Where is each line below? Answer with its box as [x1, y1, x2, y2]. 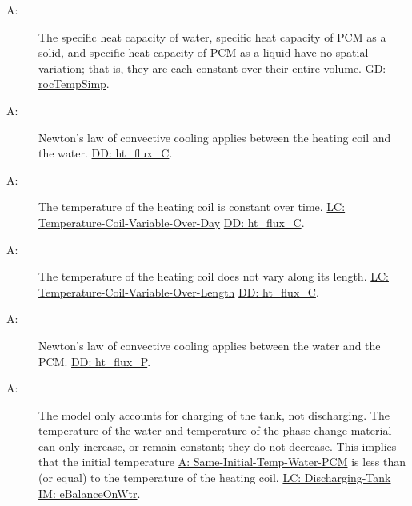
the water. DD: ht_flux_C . [38, 145, 173, 161]
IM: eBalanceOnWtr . [38, 484, 141, 501]
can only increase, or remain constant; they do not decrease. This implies [38, 437, 397, 454]
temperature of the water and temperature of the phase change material [38, 422, 392, 439]
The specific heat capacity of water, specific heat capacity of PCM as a [38, 28, 386, 45]
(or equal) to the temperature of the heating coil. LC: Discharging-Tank [38, 469, 391, 486]
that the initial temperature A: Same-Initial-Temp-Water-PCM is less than [38, 453, 406, 470]
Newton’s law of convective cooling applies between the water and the [38, 337, 381, 353]
